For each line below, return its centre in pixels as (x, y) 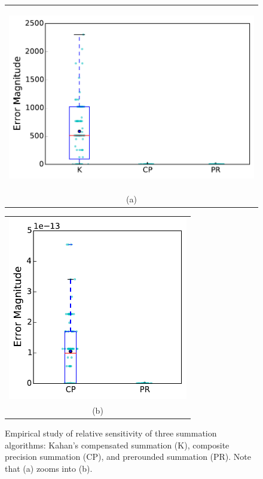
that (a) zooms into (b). (49, 468)
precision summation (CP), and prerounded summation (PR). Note (128, 457)
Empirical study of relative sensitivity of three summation (111, 433)
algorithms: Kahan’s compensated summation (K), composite (117, 445)
